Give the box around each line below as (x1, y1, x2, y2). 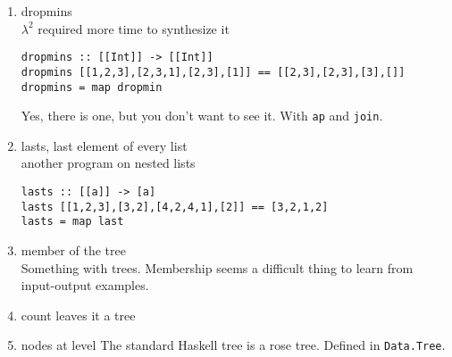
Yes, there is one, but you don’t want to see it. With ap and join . (21, 106, 383, 125)
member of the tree (21, 240, 126, 259)
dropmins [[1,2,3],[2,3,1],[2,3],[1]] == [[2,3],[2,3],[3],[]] (21, 65, 406, 79)
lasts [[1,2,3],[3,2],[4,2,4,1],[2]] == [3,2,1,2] (21, 200, 329, 213)
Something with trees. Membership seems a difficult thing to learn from (21, 258, 414, 277)
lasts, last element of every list (21, 136, 188, 154)
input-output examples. (21, 276, 149, 295)
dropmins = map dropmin (21, 80, 163, 94)
